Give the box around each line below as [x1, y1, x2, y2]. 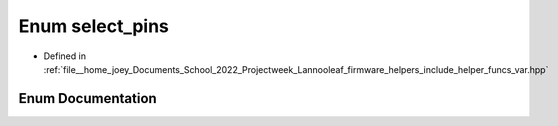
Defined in [43, 50, 87, 62]
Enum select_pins [18, 15, 170, 37]
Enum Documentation [18, 90, 157, 107]
